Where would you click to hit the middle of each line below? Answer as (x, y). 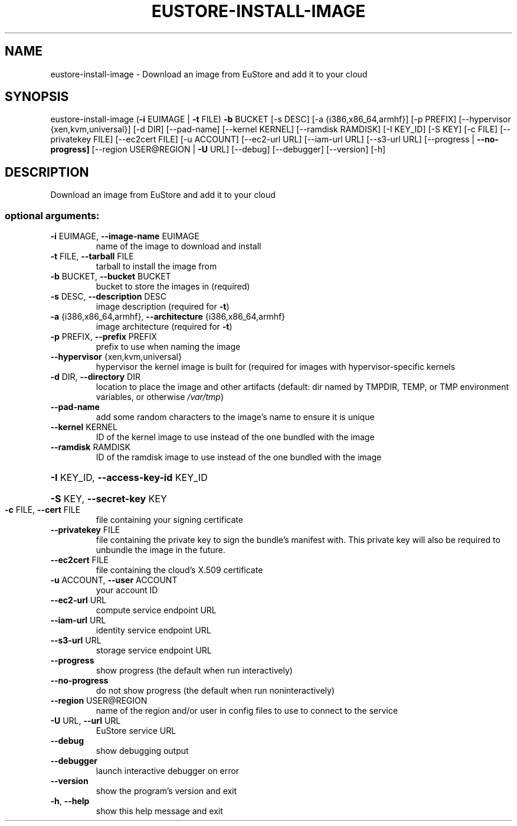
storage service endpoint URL (154, 651)
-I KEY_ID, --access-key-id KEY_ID (129, 478)
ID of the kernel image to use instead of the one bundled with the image (235, 437)
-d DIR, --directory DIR (95, 377)
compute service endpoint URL (156, 610)
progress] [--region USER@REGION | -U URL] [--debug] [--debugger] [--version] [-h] (218, 149)
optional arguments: (52, 215)
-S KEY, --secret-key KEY (109, 499)
